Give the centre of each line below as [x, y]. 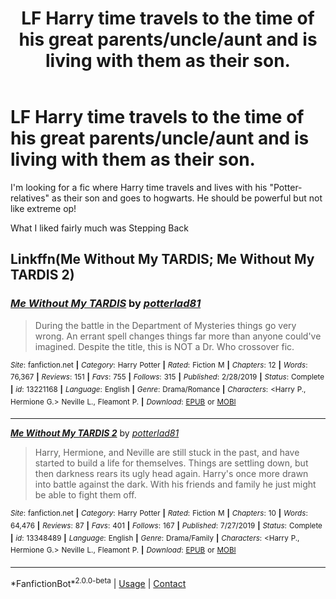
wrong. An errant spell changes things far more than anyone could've [178, 336]
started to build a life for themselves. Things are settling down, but [171, 463]
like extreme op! [43, 208]
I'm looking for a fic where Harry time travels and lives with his [139, 187]
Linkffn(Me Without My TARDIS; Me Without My [162, 259]
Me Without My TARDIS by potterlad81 [106, 304]
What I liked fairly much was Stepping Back [99, 228]
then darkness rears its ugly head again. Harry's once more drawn [171, 474]
